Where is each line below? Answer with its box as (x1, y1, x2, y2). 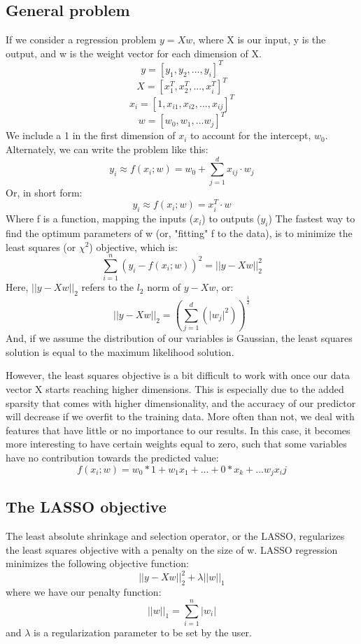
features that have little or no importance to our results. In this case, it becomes (6, 422, 351, 437)
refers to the (81, 280, 134, 294)
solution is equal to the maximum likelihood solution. (6, 344, 234, 359)
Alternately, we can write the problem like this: (6, 141, 208, 156)
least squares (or (6, 239, 76, 254)
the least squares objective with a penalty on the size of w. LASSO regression (6, 542, 338, 557)
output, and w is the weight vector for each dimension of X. (6, 45, 262, 60)
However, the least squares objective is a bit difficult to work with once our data (6, 368, 350, 382)
